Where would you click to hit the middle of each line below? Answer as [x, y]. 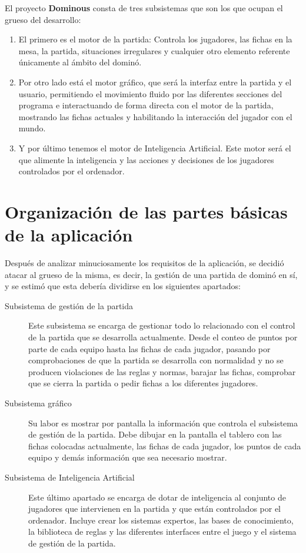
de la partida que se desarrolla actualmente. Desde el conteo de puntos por [163, 337]
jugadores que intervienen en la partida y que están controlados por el [155, 509]
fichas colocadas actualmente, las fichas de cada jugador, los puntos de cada [165, 446]
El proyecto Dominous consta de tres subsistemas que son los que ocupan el [144, 8]
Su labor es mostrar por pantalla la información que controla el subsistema [163, 423]
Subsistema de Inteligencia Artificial [70, 477]
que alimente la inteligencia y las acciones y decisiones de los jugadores [146, 159]
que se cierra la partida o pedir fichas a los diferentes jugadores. [143, 383]
